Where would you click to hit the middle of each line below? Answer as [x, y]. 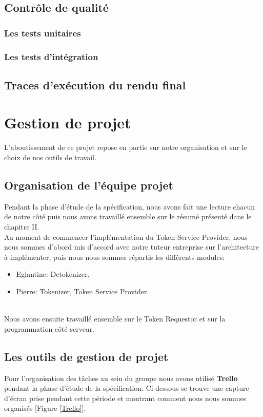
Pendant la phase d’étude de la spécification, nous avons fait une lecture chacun [129, 206]
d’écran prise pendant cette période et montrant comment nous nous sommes [125, 398]
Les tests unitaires [43, 33]
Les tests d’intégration [51, 56]
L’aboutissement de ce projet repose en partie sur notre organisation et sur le [126, 147]
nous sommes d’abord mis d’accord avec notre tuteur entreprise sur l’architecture [132, 247]
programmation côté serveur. [49, 328]
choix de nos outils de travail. [50, 157]
